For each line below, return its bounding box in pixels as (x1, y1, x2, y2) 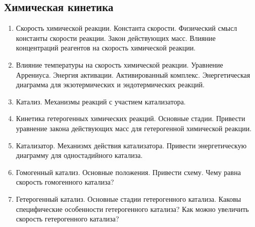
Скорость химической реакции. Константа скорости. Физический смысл (16, 23, 237, 33)
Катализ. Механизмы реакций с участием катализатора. (16, 96, 186, 106)
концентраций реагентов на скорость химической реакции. (16, 42, 196, 53)
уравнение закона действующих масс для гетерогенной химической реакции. (16, 123, 252, 133)
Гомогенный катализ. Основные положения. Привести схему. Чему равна (16, 166, 241, 177)
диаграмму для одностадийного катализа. (16, 150, 143, 160)
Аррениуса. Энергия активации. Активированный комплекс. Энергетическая (16, 69, 250, 80)
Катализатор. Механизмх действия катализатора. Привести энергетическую (16, 140, 247, 150)
